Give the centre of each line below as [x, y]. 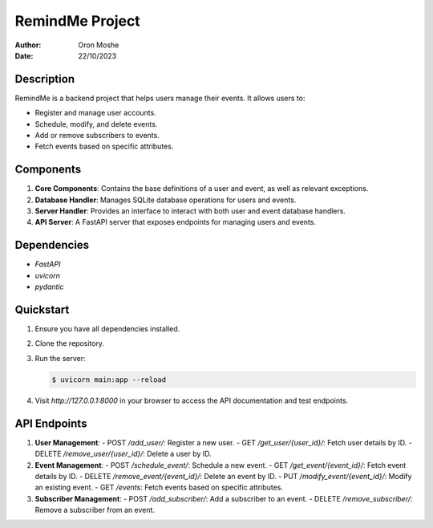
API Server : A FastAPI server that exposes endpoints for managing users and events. [176, 222]
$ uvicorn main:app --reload [109, 380]
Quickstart [42, 309]
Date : [24, 55]
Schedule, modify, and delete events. [96, 124]
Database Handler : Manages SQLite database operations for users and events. [166, 200]
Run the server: [60, 358]
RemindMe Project [77, 21]
